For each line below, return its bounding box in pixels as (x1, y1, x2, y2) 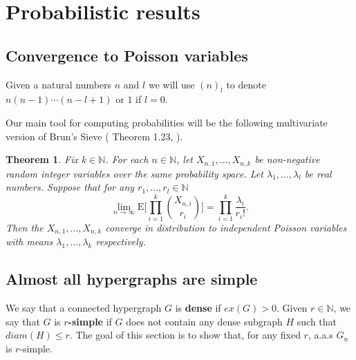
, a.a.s (308, 328, 333, 342)
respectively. (95, 234, 146, 249)
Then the (6, 220, 44, 234)
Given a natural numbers (6, 77, 112, 91)
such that (297, 314, 337, 328)
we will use (148, 77, 195, 91)
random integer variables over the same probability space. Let (6, 166, 263, 180)
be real (304, 166, 332, 180)
